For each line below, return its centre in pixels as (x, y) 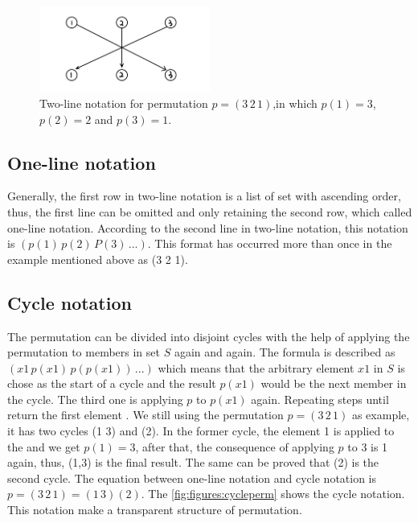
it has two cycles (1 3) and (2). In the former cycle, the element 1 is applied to (201, 431)
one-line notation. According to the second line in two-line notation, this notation (208, 227)
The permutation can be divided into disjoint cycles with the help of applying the (209, 336)
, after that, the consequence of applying (235, 446)
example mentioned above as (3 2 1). (98, 259)
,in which (295, 103)
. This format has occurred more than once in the (270, 243)
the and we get (44, 446)
